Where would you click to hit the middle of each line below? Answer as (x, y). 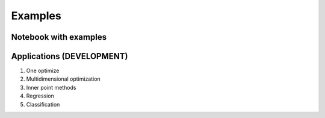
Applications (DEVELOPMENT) (70, 56)
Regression (40, 96)
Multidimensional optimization (63, 79)
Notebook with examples (59, 37)
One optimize (43, 71)
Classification (43, 104)
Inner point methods (51, 87)
